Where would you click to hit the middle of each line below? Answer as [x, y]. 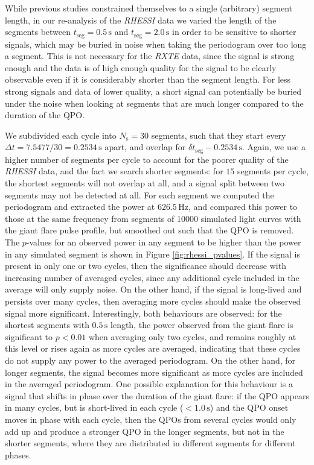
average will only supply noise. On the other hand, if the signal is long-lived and [153, 289]
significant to [29, 336]
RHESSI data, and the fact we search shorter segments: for [114, 171]
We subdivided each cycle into [61, 135]
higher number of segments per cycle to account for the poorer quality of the [147, 159]
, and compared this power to [243, 207]
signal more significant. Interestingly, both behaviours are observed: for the [143, 313]
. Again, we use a [274, 147]
